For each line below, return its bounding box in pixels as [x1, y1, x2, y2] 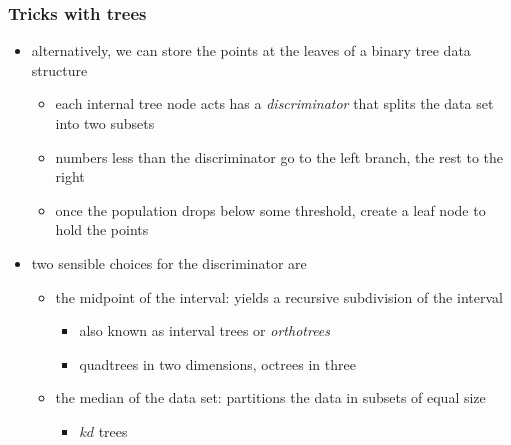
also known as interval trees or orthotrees [79, 320, 331, 341]
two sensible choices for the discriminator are [31, 252, 307, 273]
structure [31, 59, 88, 80]
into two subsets [55, 113, 155, 133]
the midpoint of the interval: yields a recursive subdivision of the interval [55, 286, 503, 307]
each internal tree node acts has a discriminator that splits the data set [55, 93, 494, 114]
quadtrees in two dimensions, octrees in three [79, 353, 356, 374]
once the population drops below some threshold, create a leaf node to [55, 199, 486, 220]
